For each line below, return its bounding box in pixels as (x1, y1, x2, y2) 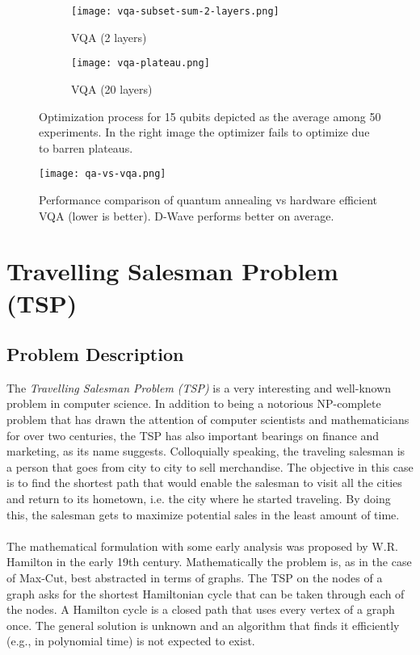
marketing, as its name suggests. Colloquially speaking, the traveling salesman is (6, 443, 405, 460)
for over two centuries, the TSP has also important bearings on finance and (6, 426, 380, 443)
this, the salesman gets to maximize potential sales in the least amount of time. (6, 506, 400, 523)
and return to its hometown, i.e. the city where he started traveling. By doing (6, 490, 391, 507)
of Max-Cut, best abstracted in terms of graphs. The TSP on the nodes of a (6, 569, 383, 586)
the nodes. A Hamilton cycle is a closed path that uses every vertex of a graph (6, 601, 395, 618)
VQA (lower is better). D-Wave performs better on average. (39, 207, 334, 224)
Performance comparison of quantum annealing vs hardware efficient (39, 191, 377, 208)
